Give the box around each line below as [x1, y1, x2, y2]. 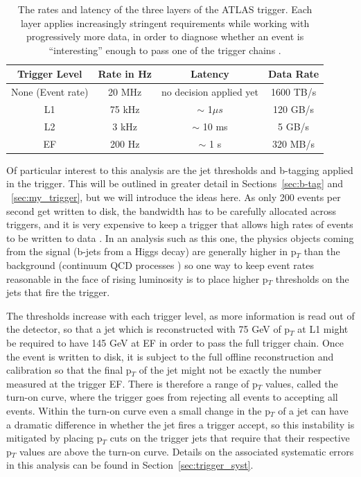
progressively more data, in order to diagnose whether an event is [26, 29, 304, 44]
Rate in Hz [98, 67, 152, 81]
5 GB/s [278, 119, 310, 133]
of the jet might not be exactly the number [139, 363, 322, 377]
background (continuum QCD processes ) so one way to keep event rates [6, 258, 314, 272]
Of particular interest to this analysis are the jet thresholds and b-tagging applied [6, 162, 353, 177]
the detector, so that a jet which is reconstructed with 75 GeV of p [6, 322, 290, 336]
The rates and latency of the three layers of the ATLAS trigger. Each [17, 2, 312, 16]
